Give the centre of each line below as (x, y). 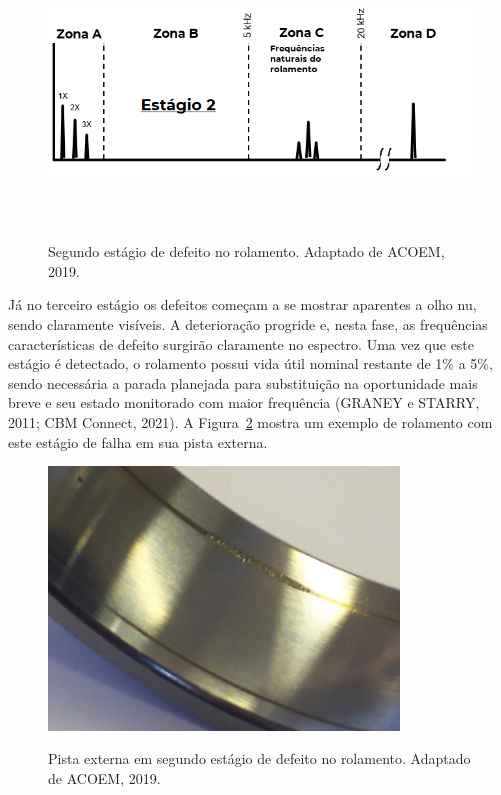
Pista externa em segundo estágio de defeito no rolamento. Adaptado (259, 758)
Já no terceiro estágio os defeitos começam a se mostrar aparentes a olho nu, (242, 304)
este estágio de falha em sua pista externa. (138, 441)
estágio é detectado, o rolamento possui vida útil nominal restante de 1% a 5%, (250, 363)
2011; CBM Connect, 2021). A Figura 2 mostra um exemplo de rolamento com (250, 421)
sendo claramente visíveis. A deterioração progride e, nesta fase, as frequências (248, 323)
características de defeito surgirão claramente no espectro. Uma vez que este (241, 343)
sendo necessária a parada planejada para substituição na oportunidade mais (243, 382)
